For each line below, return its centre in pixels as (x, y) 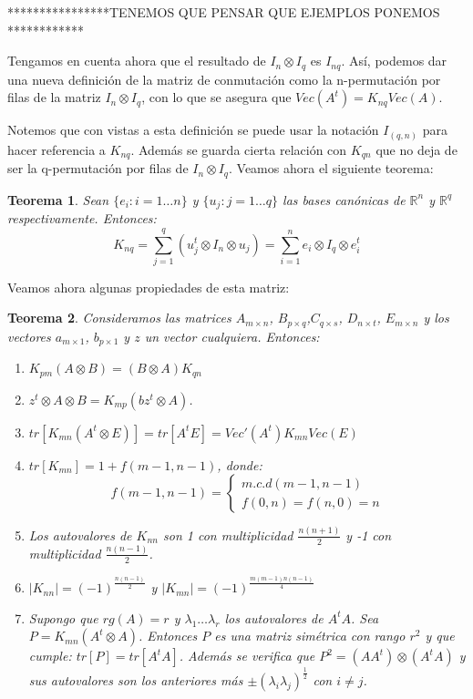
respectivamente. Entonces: (82, 218)
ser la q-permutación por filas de (98, 168)
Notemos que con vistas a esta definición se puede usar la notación (193, 130)
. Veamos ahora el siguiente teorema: (331, 168)
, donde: (240, 464)
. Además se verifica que (247, 656)
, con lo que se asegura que (216, 97)
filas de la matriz (54, 97)
